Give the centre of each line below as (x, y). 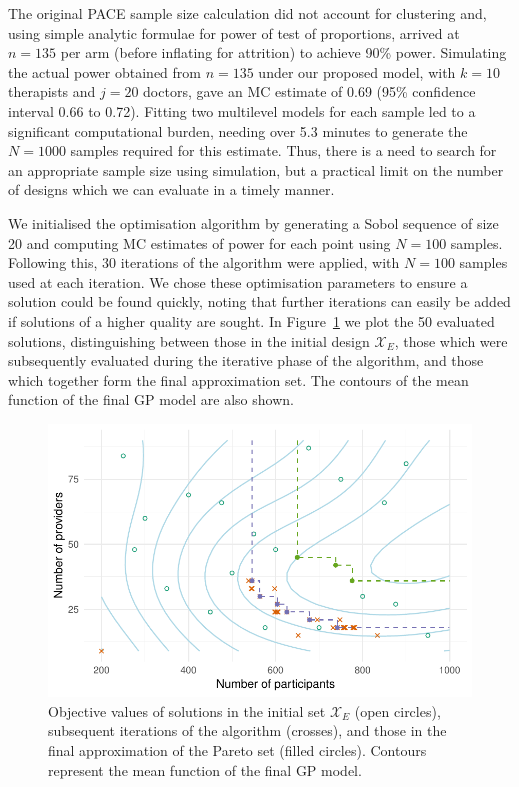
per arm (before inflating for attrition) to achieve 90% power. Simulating (283, 52)
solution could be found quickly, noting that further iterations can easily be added (259, 301)
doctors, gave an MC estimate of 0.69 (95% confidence (309, 91)
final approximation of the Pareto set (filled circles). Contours (237, 750)
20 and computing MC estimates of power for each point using (199, 242)
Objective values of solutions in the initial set (187, 710)
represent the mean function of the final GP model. (205, 769)
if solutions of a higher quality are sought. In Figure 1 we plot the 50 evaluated (251, 320)
